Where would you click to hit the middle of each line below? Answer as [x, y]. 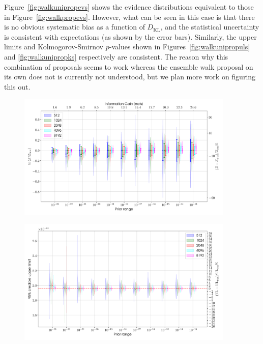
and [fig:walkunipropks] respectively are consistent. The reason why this [116, 56]
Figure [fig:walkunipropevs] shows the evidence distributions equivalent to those [129, 7]
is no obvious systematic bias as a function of [75, 27]
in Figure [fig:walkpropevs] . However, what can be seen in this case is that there [129, 17]
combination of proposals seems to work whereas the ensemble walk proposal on [129, 66]
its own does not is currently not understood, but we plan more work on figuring [130, 77]
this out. [17, 86]
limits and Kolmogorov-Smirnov [54, 47]
